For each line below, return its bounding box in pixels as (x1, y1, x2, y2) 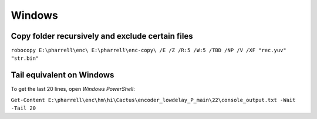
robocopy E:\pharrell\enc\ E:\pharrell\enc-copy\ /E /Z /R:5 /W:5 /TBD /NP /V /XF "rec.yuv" (11, 47, 287, 54)
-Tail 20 (11, 105, 36, 111)
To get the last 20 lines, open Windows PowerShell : (11, 86, 135, 93)
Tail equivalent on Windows (11, 70, 114, 80)
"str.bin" (11, 55, 39, 62)
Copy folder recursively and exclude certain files (11, 31, 193, 41)
